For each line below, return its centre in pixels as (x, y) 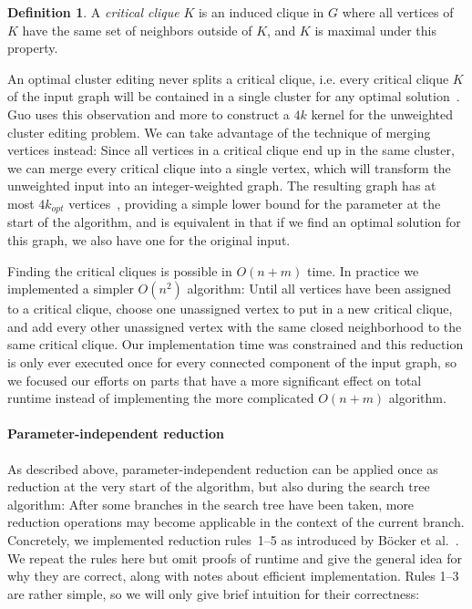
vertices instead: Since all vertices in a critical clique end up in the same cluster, (231, 150)
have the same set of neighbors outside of (137, 30)
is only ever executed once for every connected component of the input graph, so (232, 361)
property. (33, 48)
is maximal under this (375, 30)
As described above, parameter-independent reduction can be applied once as (223, 468)
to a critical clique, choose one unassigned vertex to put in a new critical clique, (230, 309)
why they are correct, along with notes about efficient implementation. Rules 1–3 (233, 576)
